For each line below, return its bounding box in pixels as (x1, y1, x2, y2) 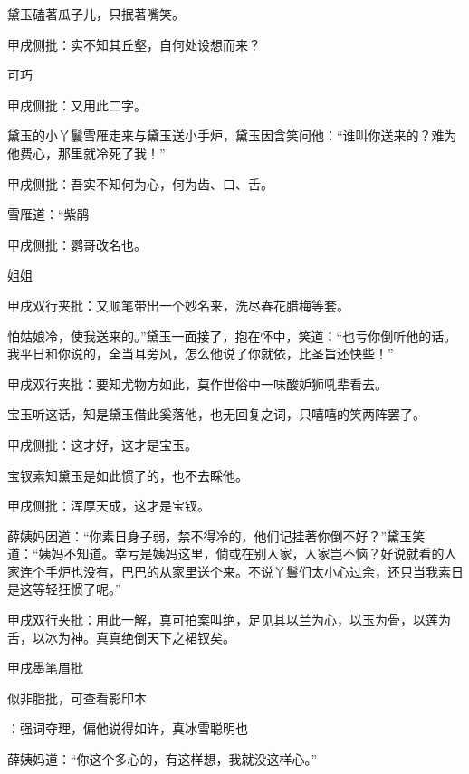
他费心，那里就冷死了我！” (7, 143, 166, 162)
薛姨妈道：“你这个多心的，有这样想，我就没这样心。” (7, 750, 318, 769)
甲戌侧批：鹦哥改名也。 (7, 234, 147, 253)
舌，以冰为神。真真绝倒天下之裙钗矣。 (7, 627, 235, 646)
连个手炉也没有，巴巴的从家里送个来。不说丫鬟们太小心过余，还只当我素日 (19, 561, 464, 580)
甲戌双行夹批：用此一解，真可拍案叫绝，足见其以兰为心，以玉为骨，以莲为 (7, 610, 451, 629)
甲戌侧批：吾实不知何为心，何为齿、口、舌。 (7, 174, 273, 193)
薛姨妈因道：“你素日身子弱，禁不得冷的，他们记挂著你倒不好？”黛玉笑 (7, 526, 426, 545)
